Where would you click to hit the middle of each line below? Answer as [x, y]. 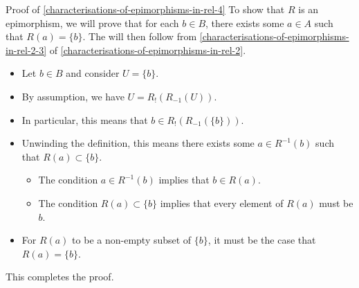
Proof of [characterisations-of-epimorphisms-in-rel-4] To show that [145, 9]
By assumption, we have [73, 96]
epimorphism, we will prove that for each [92, 22]
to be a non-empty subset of [132, 240]
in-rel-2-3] [26, 49]
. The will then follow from [140, 36]
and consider [93, 73]
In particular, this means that [85, 119]
